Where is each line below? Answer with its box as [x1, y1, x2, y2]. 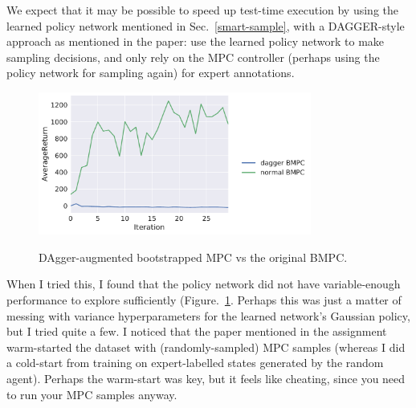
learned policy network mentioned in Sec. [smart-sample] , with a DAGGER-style [6, 17, 405, 34]
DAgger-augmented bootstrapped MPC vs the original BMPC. [39, 248, 348, 265]
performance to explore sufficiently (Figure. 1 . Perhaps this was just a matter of [6, 291, 402, 308]
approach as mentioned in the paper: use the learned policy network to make [6, 33, 385, 50]
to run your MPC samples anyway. [6, 386, 177, 402]
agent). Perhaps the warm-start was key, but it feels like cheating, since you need [6, 369, 406, 386]
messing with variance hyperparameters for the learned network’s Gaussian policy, [6, 307, 410, 324]
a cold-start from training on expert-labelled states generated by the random [6, 354, 384, 371]
